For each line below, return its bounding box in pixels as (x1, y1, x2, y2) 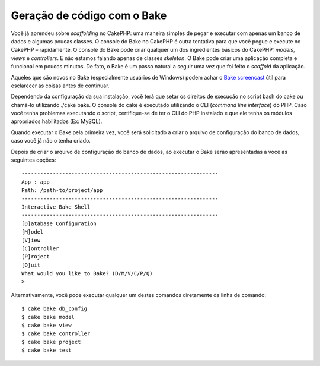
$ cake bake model (21, 314, 75, 320)
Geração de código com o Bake (11, 9, 167, 22)
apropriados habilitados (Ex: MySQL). (11, 118, 103, 125)
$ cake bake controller (21, 330, 91, 337)
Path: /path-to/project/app (21, 187, 103, 194)
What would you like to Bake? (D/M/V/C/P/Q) (21, 270, 153, 277)
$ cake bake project (21, 339, 81, 345)
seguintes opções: (11, 156, 56, 163)
